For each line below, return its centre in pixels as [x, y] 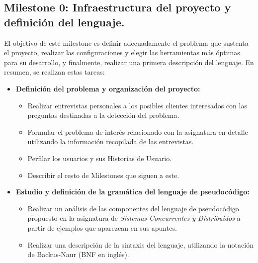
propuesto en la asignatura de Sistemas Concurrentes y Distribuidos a [134, 218]
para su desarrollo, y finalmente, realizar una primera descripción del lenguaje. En [129, 62]
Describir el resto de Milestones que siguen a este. [103, 175]
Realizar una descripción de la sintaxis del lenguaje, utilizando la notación [140, 244]
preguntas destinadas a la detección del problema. [103, 115]
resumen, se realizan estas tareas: [54, 72]
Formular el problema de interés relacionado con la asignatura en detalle [138, 131]
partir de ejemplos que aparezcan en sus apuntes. [102, 227]
